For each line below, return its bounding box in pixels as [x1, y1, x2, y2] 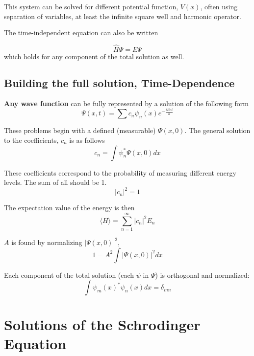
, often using [200, 1, 238, 11]
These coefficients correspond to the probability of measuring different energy [4, 167, 236, 178]
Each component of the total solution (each [4, 269, 134, 280]
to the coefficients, [4, 134, 59, 145]
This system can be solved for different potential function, [4, 1, 178, 11]
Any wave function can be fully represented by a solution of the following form [4, 98, 249, 108]
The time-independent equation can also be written [4, 27, 158, 38]
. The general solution [184, 125, 251, 135]
